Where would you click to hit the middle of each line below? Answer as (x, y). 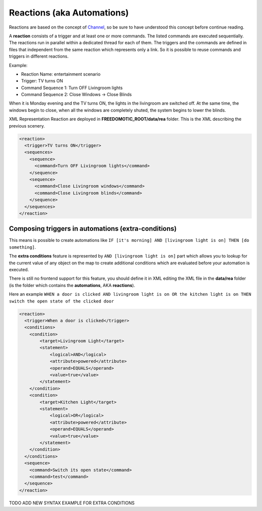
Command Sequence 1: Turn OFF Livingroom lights (72, 88)
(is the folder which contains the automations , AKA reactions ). (72, 285)
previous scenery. (27, 126)
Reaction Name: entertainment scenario (61, 74)
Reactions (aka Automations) (69, 13)
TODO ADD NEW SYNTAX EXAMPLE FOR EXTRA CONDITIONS (72, 503)
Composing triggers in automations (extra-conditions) (93, 229)
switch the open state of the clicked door (61, 301)
